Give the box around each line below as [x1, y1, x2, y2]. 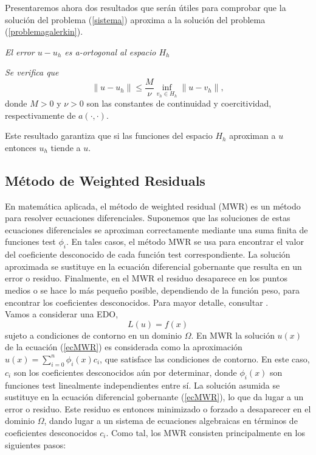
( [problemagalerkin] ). [5, 25, 83, 38]
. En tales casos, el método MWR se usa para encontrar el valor [66, 235, 304, 248]
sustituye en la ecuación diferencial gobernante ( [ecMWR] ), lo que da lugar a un [5, 390, 304, 403]
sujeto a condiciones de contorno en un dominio [5, 328, 182, 341]
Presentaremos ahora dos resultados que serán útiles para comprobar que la [5, 1, 286, 13]
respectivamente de [5, 108, 76, 121]
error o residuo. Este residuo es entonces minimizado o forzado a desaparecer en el [5, 402, 311, 415]
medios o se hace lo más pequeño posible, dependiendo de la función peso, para [5, 284, 300, 296]
